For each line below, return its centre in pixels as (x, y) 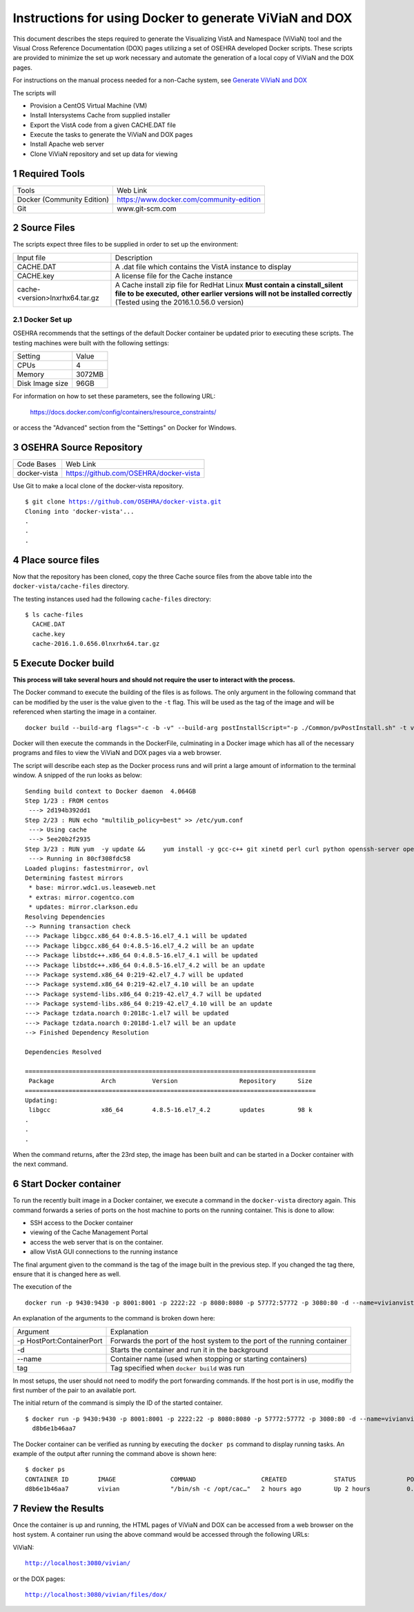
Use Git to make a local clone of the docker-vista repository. (98, 486)
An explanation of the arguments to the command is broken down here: (114, 1318)
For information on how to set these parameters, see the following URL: (114, 396)
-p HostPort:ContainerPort (60, 1341)
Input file (31, 258)
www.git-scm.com (147, 209)
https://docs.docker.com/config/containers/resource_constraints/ (123, 412)
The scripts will (34, 93)
